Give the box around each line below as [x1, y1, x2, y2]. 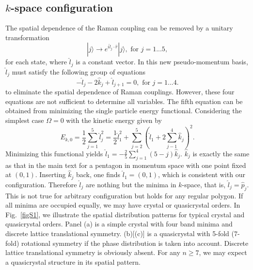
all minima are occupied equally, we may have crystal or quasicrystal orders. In [5, 200, 240, 210]
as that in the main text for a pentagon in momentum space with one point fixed [5, 160, 246, 170]
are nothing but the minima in [85, 179, 176, 189]
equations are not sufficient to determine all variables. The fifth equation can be [5, 96, 243, 106]
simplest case [5, 115, 44, 125]
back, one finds [76, 169, 121, 180]
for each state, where [5, 57, 67, 67]
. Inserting [35, 169, 66, 180]
